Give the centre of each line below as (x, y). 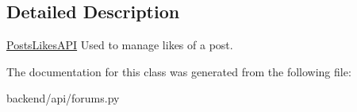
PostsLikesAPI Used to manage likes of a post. (120, 45)
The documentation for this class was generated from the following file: (179, 71)
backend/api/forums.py (63, 98)
